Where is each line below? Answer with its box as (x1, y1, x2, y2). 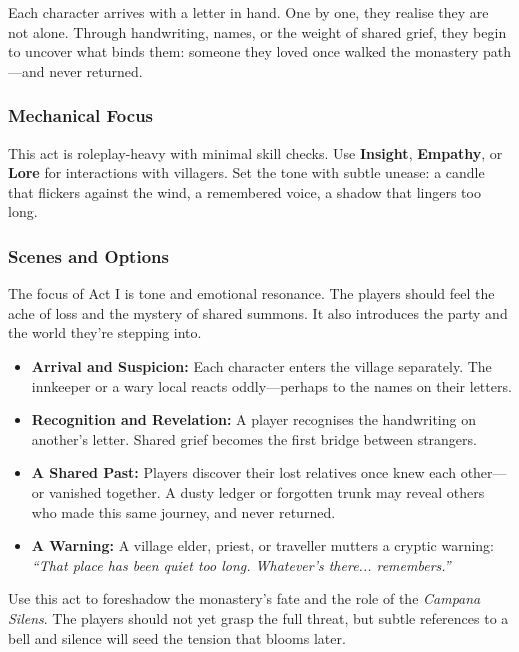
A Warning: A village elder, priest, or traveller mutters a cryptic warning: (31, 535, 494, 556)
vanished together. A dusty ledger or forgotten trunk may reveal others (48, 481, 485, 502)
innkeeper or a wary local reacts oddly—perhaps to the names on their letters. (31, 375, 512, 396)
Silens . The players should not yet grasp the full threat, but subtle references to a (8, 607, 509, 628)
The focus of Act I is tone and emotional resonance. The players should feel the (8, 283, 495, 304)
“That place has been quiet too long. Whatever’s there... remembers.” (31, 554, 451, 575)
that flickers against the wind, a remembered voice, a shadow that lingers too (8, 181, 481, 202)
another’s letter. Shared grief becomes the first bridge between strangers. (31, 428, 477, 449)
